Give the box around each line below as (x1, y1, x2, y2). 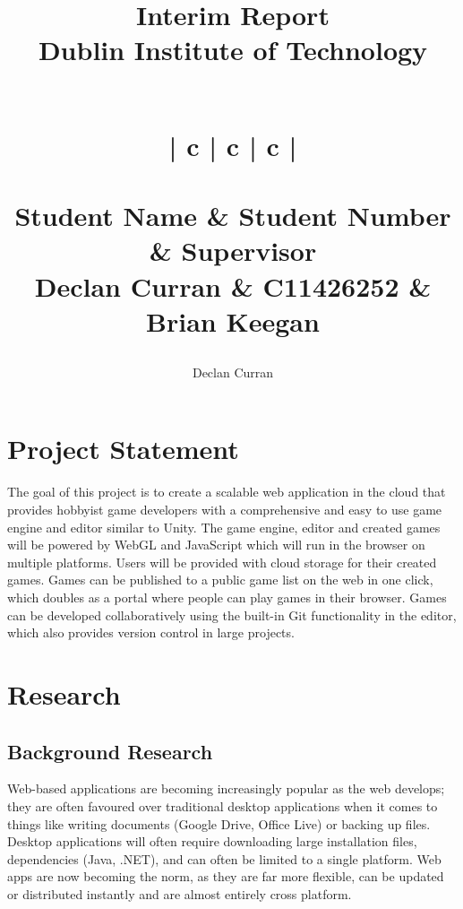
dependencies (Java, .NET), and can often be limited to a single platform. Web (7, 849, 442, 868)
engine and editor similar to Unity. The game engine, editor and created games (7, 517, 441, 536)
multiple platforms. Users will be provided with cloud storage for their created (7, 552, 437, 571)
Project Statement (7, 430, 239, 467)
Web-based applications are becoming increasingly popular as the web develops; (7, 779, 445, 798)
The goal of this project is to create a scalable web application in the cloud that (7, 482, 446, 501)
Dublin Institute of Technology (38, 31, 428, 68)
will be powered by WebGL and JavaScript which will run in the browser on (7, 535, 425, 554)
